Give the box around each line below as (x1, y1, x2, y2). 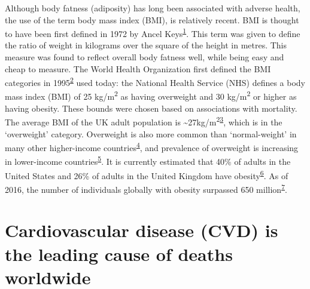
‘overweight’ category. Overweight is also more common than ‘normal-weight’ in (5, 127, 297, 140)
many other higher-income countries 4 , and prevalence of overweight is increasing (5, 140, 299, 153)
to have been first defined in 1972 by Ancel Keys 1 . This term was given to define (5, 26, 300, 39)
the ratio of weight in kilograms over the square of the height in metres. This (5, 39, 287, 51)
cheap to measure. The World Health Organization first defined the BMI (5, 62, 271, 75)
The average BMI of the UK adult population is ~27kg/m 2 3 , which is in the (5, 114, 282, 128)
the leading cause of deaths (5, 241, 233, 266)
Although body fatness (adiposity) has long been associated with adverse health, (5, 2, 300, 14)
